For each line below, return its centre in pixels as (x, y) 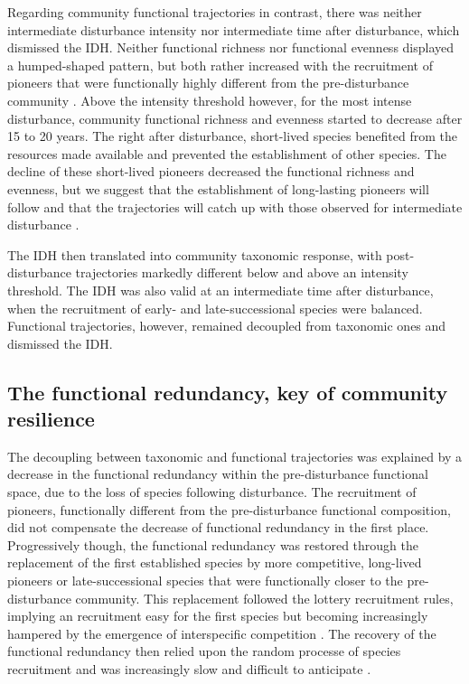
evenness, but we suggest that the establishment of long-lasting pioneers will (218, 188)
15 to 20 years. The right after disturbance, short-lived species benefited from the (232, 136)
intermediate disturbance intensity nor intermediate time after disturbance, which (234, 29)
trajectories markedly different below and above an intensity (242, 272)
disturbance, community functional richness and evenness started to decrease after (235, 118)
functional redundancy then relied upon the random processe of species (204, 651)
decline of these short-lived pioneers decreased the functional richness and (211, 171)
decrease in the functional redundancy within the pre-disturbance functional (218, 474)
